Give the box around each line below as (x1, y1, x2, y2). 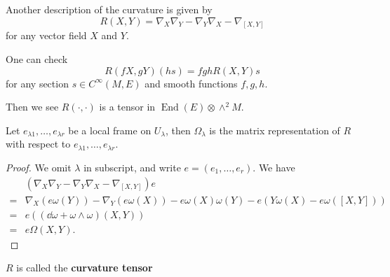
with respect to (6, 136, 71, 151)
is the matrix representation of (209, 122, 340, 137)
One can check (6, 52, 68, 66)
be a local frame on (68, 122, 152, 137)
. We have (253, 160, 295, 175)
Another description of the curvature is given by (6, 2, 213, 16)
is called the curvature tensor (16, 260, 153, 275)
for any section (6, 76, 69, 90)
